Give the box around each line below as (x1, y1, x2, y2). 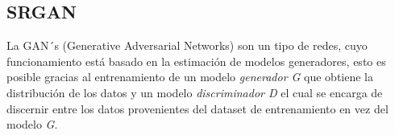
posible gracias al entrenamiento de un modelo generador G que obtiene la (6, 68, 373, 85)
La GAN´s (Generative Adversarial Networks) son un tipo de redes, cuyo (6, 37, 368, 54)
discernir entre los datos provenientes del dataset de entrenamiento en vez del (6, 100, 389, 117)
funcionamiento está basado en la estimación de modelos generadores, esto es (6, 52, 386, 69)
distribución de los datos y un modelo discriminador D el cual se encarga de (6, 84, 383, 100)
